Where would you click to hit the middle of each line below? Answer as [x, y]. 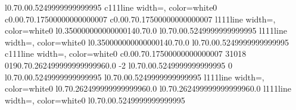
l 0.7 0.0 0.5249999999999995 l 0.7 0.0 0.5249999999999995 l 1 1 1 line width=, [135, 77]
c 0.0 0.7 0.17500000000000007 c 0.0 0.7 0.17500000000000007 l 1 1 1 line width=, [140, 19]
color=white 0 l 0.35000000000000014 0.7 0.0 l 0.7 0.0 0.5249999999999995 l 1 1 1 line [146, 30]
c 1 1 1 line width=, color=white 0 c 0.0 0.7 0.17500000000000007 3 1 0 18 [126, 54]
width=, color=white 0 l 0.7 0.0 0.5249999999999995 [95, 100]
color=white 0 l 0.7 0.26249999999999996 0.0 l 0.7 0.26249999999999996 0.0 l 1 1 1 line [148, 88]
